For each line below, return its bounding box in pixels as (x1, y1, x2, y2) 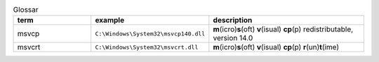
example (95, 15, 125, 25)
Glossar (13, 5, 39, 15)
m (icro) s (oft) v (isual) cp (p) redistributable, (213, 24, 354, 34)
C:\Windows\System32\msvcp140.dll (95, 30, 206, 38)
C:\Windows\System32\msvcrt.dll (95, 43, 199, 51)
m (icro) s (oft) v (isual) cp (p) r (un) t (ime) (213, 42, 340, 52)
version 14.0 (213, 33, 253, 43)
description (213, 15, 253, 25)
